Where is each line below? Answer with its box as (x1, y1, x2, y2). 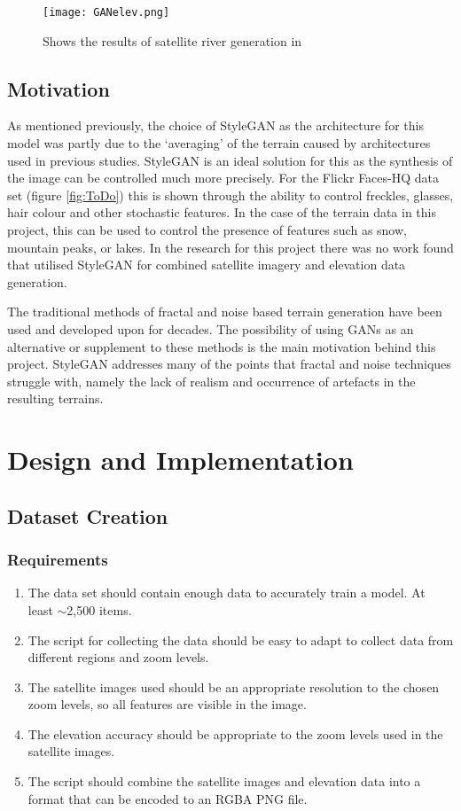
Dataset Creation (7, 502, 168, 529)
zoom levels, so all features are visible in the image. (27, 695, 307, 714)
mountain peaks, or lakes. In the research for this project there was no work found (7, 238, 454, 256)
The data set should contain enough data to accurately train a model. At (27, 583, 426, 602)
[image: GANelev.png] (43, 6, 170, 19)
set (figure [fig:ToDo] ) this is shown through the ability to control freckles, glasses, (7, 185, 454, 204)
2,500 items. (66, 600, 132, 619)
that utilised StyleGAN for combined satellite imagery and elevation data (7, 255, 406, 274)
